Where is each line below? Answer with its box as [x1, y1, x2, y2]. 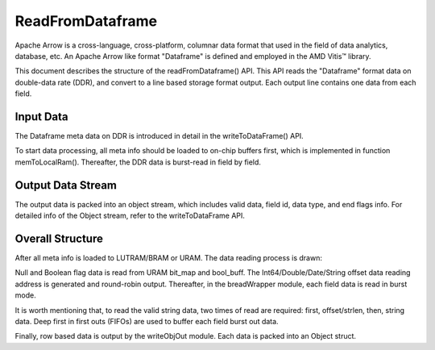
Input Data [14, 110, 68, 123]
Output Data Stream [14, 178, 117, 192]
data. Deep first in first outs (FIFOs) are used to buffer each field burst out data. [14, 316, 279, 326]
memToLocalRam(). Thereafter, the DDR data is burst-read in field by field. [14, 157, 262, 167]
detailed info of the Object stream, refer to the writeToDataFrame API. [14, 210, 246, 221]
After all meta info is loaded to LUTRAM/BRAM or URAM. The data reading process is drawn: [14, 253, 322, 262]
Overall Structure [14, 231, 104, 245]
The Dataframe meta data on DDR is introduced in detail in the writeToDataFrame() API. [14, 131, 304, 141]
